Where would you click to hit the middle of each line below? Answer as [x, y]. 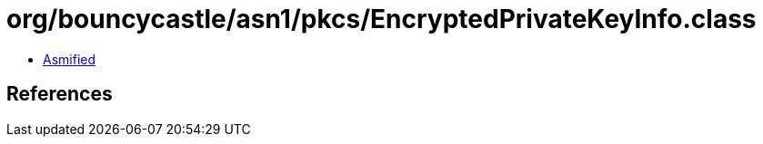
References [60, 94]
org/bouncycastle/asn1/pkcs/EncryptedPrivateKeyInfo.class [381, 19]
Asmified [70, 59]
